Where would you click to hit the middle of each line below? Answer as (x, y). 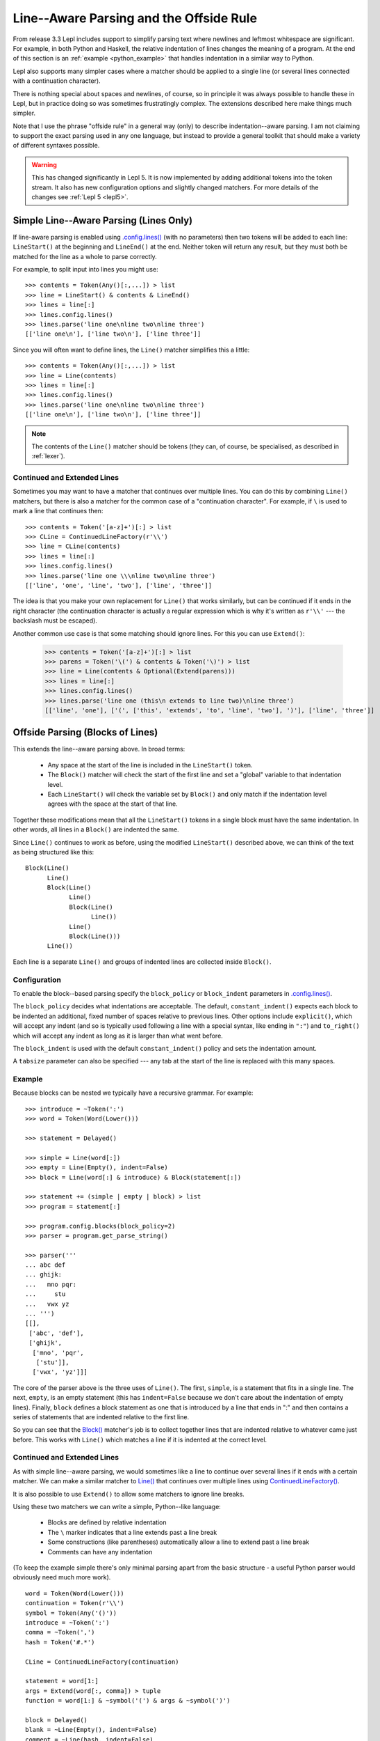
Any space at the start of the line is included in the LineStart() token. (150, 765)
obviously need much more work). (62, 1577)
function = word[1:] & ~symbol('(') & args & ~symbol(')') (128, 1701)
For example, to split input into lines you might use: (86, 270)
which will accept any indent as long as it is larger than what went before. (118, 1036)
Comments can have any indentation (100, 1552)
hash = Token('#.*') (60, 1642)
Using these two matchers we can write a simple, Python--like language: (117, 1507)
